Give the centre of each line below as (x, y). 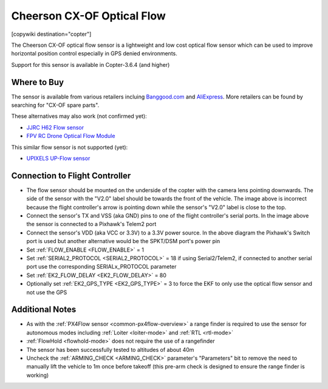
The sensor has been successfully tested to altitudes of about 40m (110, 349)
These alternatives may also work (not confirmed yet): (79, 116)
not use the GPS (47, 292)
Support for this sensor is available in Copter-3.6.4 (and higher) (91, 64)
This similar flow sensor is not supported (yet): (70, 147)
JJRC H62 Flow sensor (55, 127)
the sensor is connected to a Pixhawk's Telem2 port (91, 224)
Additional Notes (44, 310)
